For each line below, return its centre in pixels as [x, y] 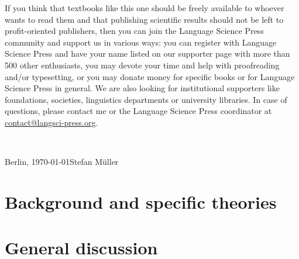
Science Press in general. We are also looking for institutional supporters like [142, 88]
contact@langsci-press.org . [51, 122]
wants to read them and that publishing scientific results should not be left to [144, 19]
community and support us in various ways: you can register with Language [141, 42]
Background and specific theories [141, 201]
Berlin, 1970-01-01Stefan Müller [62, 162]
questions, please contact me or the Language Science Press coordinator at [138, 111]
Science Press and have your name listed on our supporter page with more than [147, 53]
